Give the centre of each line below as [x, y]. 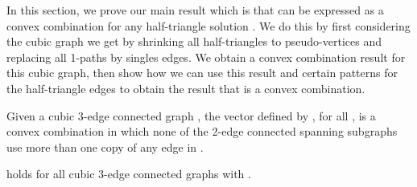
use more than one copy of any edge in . [105, 146]
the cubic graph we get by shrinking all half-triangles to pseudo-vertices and [194, 41]
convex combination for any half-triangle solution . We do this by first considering [208, 25]
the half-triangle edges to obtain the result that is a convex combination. [186, 88]
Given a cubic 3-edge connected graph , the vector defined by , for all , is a [191, 115]
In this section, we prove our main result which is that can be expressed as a [195, 10]
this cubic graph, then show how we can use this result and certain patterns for [202, 73]
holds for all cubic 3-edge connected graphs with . [129, 174]
